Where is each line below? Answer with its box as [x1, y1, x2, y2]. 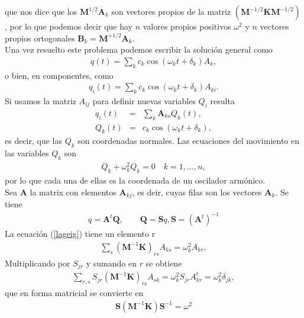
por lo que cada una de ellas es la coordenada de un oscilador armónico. [5, 174, 266, 187]
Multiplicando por [5, 256, 70, 269]
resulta [210, 95, 235, 107]
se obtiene [145, 256, 182, 269]
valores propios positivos [143, 20, 231, 32]
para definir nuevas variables [92, 95, 196, 107]
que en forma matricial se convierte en [5, 287, 144, 298]
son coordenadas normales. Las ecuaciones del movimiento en [77, 134, 300, 147]
